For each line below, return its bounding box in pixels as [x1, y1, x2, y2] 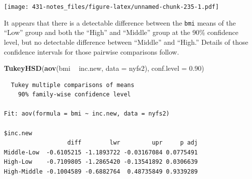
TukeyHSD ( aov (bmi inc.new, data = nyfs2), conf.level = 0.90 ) [4, 63, 204, 73]
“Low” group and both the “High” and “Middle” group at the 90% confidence [4, 27, 239, 37]
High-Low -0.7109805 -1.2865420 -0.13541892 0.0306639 [4, 158, 198, 166]
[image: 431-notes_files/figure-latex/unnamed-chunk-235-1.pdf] [4, 3, 219, 10]
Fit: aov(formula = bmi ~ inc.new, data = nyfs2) [4, 110, 170, 118]
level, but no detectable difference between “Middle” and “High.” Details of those [4, 36, 249, 47]
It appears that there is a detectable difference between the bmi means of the [4, 17, 236, 28]
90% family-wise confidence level [18, 91, 131, 98]
